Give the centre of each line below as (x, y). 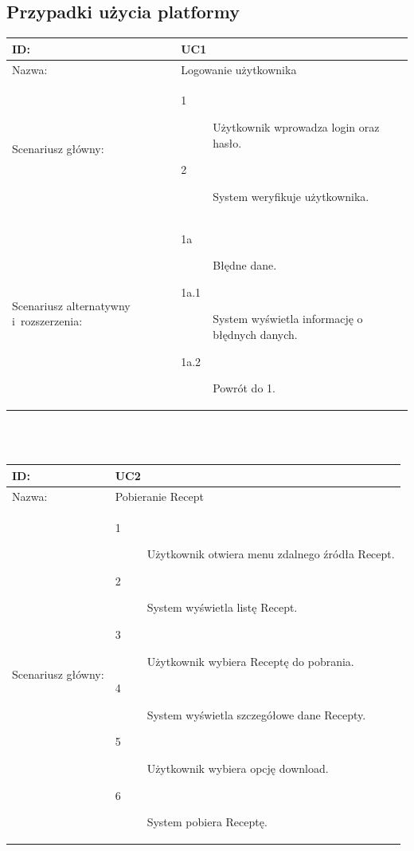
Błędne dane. (245, 265)
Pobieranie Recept (159, 496)
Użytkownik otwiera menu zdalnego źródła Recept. (271, 554)
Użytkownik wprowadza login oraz (296, 126)
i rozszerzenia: (47, 321)
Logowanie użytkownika (239, 69)
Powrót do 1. (244, 388)
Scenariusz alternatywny (71, 305)
